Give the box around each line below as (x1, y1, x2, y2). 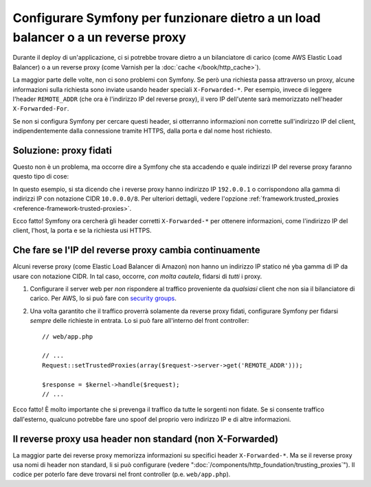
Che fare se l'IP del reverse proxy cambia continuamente (12, 245, 260, 256)
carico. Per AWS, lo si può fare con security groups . (30, 294, 177, 302)
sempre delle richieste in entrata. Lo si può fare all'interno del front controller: (30, 317, 249, 325)
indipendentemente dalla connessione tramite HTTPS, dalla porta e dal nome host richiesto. (12, 127, 273, 135)
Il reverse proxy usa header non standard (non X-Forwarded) (12, 433, 278, 444)
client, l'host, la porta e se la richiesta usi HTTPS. (12, 227, 152, 235)
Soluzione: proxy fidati (12, 144, 113, 156)
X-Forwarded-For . (12, 104, 69, 113)
